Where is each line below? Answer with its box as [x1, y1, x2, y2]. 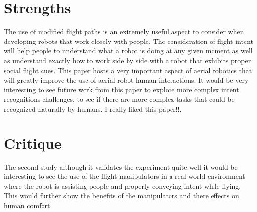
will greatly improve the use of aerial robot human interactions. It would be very [4, 75, 249, 85]
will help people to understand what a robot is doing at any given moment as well [4, 45, 253, 56]
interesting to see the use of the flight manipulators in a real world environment [4, 171, 245, 181]
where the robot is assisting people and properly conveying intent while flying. [4, 180, 241, 191]
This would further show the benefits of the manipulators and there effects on [4, 190, 239, 201]
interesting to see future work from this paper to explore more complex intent [4, 84, 239, 94]
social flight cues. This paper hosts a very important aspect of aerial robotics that [4, 65, 252, 75]
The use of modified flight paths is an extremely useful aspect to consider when [4, 26, 244, 37]
